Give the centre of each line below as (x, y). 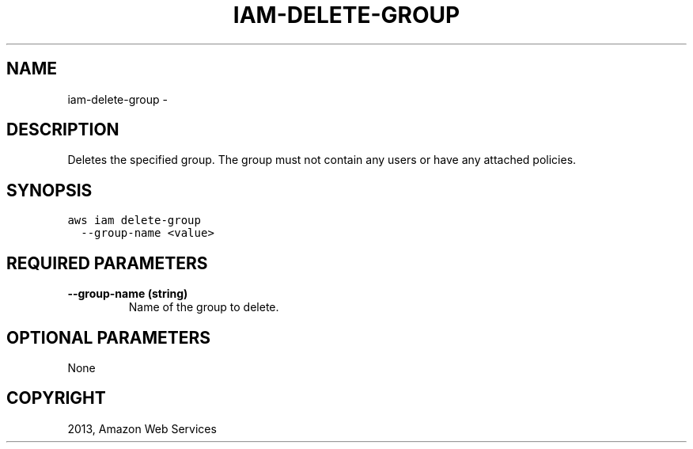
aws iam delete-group (134, 221)
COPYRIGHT (56, 398)
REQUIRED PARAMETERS (107, 263)
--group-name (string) (128, 294)
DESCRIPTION (63, 130)
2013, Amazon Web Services (142, 428)
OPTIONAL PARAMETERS (109, 337)
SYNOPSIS (49, 190)
